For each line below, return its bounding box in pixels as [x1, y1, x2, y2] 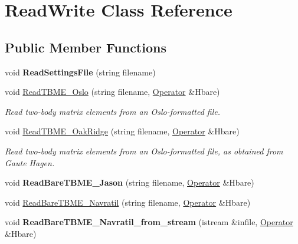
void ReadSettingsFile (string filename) [5, 65, 156, 78]
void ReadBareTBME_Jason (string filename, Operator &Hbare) [5, 176, 254, 189]
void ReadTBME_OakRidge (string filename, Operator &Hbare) [5, 125, 240, 137]
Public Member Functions [5, 38, 166, 56]
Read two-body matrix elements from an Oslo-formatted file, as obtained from [5, 144, 283, 157]
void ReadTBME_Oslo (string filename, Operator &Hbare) [5, 85, 220, 98]
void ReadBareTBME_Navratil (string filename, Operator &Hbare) [5, 196, 251, 208]
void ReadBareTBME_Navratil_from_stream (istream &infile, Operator [5, 216, 293, 228]
